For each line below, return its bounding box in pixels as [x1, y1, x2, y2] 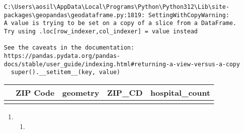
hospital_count [150, 86, 211, 98]
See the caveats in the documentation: [4, 44, 134, 52]
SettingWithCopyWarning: [148, 11, 230, 19]
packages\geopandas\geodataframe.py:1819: [4, 11, 145, 19]
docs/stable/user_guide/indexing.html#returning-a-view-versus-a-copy [4, 60, 240, 68]
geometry [62, 86, 99, 98]
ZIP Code [16, 86, 55, 98]
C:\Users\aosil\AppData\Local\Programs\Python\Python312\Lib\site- [4, 3, 230, 10]
